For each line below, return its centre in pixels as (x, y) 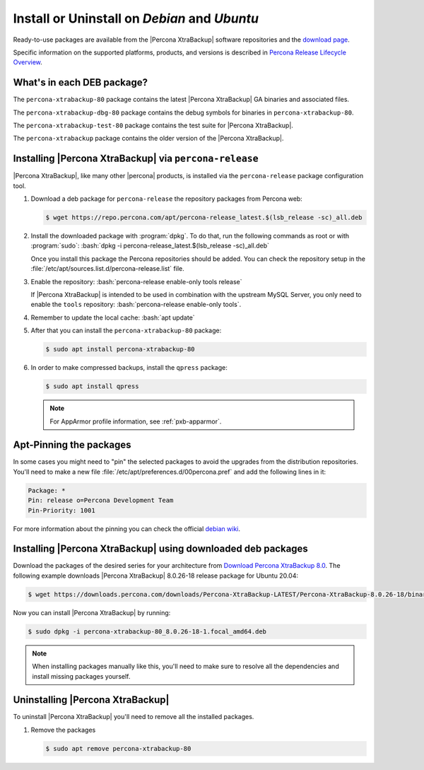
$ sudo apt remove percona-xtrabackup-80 (118, 748)
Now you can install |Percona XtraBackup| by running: (92, 612)
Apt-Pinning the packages (72, 445)
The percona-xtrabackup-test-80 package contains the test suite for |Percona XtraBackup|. (153, 126)
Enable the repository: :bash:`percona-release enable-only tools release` (137, 281)
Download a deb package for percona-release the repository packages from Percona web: (167, 199)
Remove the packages (63, 730)
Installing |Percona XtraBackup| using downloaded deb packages (161, 549)
